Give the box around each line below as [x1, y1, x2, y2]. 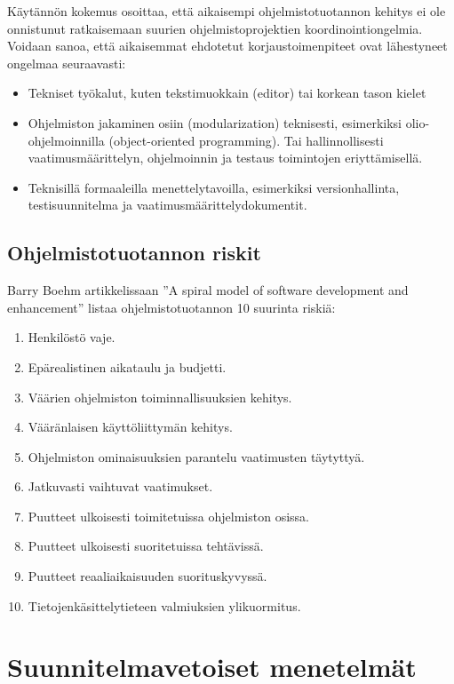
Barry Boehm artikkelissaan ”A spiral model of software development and [7, 281, 409, 299]
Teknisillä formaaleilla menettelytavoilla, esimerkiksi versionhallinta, [28, 178, 400, 196]
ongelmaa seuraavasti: [7, 53, 126, 72]
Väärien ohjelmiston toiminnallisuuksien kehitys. [28, 387, 292, 406]
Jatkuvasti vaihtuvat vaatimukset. [28, 477, 213, 496]
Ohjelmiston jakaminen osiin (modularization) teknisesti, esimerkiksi [28, 113, 402, 131]
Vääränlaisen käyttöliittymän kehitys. [28, 418, 233, 436]
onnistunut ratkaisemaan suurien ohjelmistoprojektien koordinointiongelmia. [7, 19, 423, 37]
